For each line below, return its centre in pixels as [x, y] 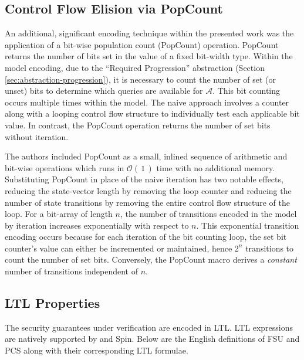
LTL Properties [53, 303]
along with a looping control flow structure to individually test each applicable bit [152, 113]
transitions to [270, 248]
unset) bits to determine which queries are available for [104, 91]
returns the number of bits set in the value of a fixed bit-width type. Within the [149, 56]
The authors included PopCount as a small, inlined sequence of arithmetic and [146, 156]
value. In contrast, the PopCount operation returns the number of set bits [138, 125]
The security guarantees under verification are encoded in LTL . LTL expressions [149, 327]
